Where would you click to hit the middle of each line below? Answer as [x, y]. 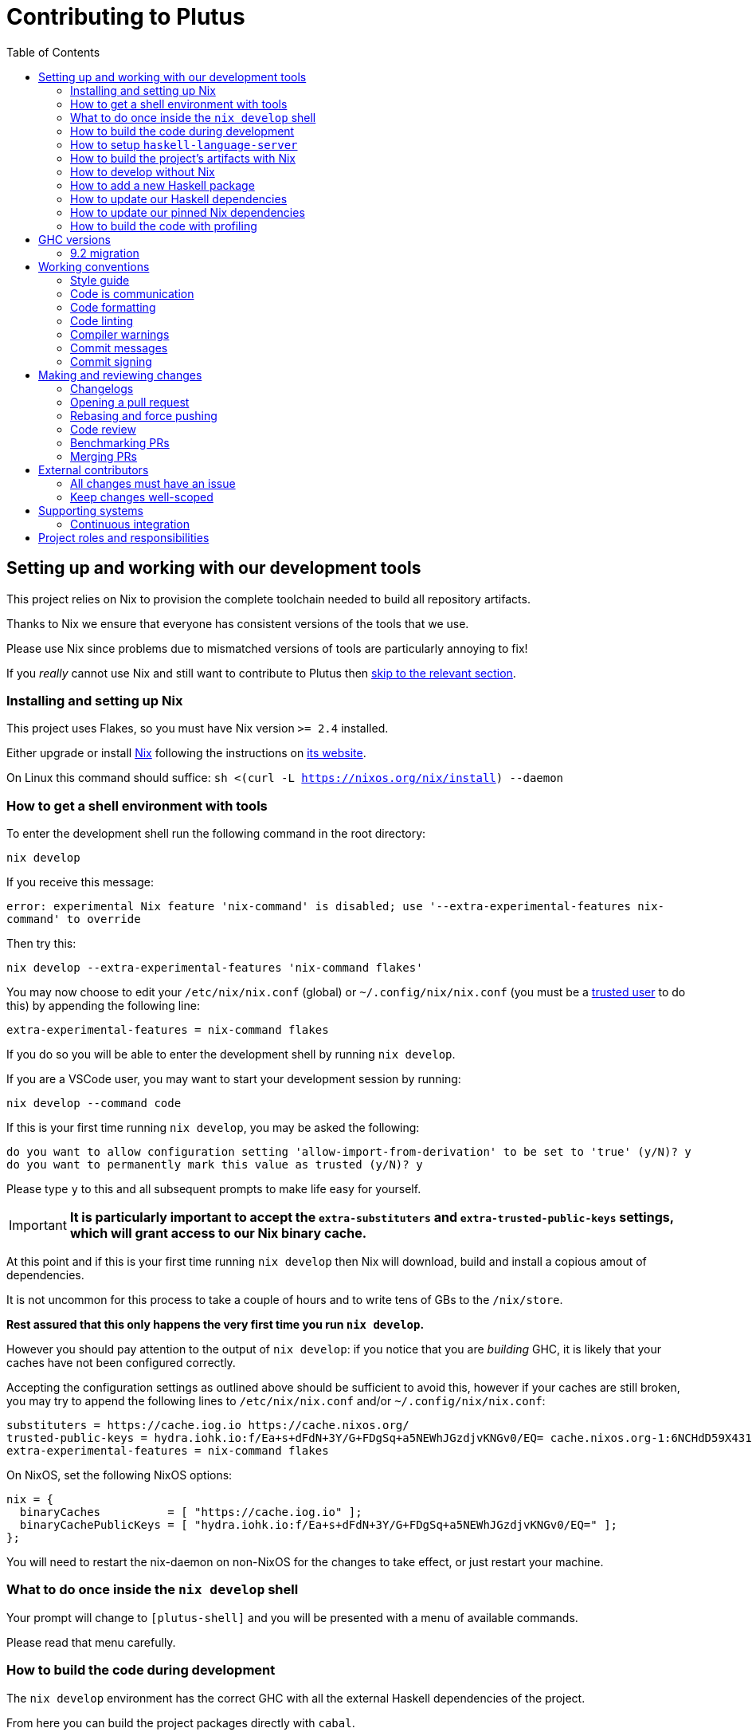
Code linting [102, 320]
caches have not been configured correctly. [121, 1363]
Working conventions [94, 266]
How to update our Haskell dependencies [179, 198]
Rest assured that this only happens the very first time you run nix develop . [215, 1325]
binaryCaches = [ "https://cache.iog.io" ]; [191, 1512]
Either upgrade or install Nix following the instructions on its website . [186, 753]
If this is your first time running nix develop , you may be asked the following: [213, 1128]
